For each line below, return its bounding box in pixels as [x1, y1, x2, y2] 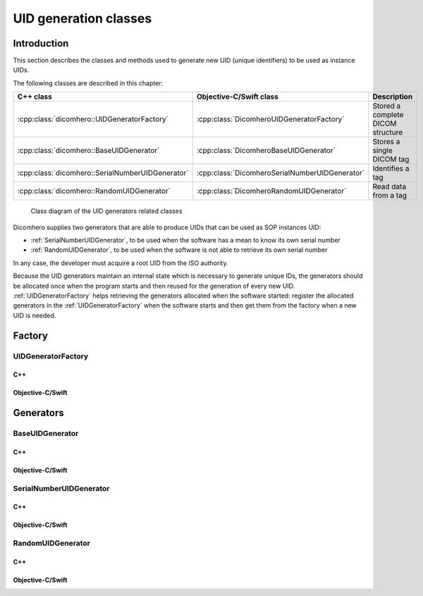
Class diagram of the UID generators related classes [30, 207, 183, 215]
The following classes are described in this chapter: [13, 78, 164, 87]
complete [372, 110, 404, 120]
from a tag [372, 190, 407, 200]
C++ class [17, 92, 53, 102]
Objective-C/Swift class [196, 92, 278, 102]
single [372, 145, 393, 155]
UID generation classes [13, 11, 152, 26]
